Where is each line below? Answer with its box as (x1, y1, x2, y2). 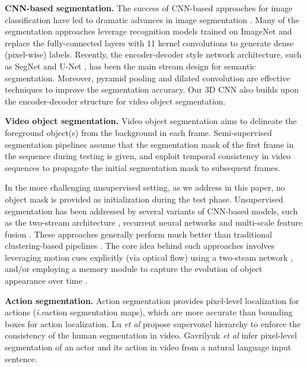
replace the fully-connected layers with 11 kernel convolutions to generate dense (5, 36, 294, 49)
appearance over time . (5, 274, 88, 287)
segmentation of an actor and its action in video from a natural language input (5, 341, 292, 353)
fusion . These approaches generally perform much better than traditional (5, 227, 272, 240)
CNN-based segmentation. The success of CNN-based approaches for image (5, 2, 293, 14)
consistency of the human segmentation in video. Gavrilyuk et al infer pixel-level (5, 329, 297, 341)
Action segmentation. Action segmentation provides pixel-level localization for (5, 294, 299, 306)
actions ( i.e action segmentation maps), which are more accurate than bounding (5, 306, 293, 318)
